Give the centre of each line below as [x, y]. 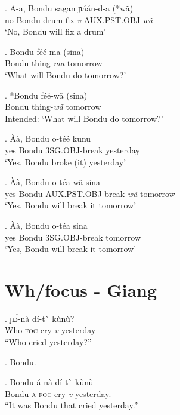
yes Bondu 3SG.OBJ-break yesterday [72, 150]
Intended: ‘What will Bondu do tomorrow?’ [84, 118]
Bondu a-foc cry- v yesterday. [58, 393]
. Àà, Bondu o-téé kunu [48, 138]
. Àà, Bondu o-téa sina [46, 225]
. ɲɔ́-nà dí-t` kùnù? [40, 318]
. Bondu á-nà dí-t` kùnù [49, 382]
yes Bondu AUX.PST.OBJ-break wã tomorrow [90, 193]
